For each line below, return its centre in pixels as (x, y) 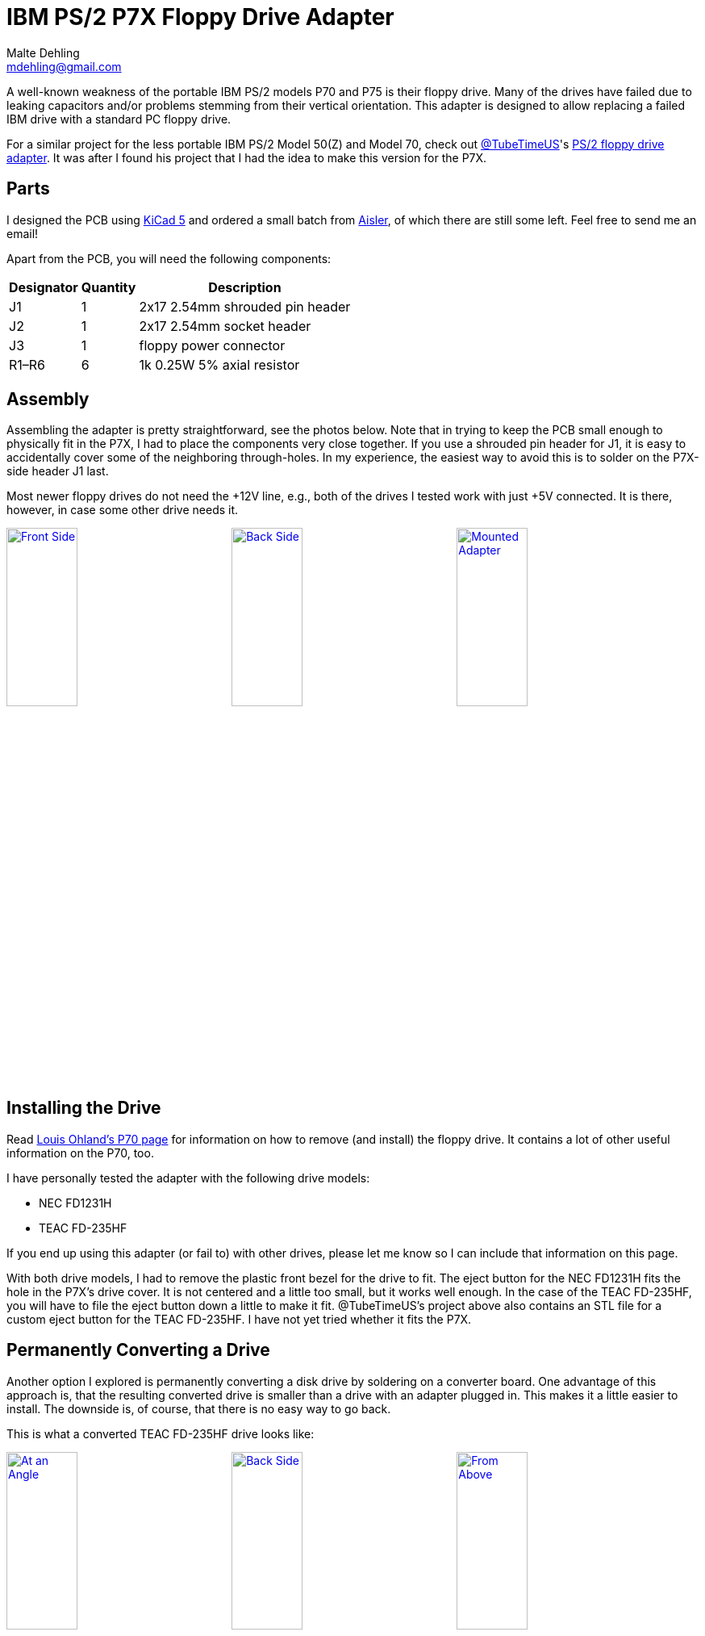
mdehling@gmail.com (64, 66)
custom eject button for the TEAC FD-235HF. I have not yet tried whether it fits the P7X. (239, 1319)
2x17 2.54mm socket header (225, 326)
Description (245, 287)
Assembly (48, 400)
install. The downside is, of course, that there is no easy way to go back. (199, 1408)
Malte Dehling (43, 52)
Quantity (108, 287)
